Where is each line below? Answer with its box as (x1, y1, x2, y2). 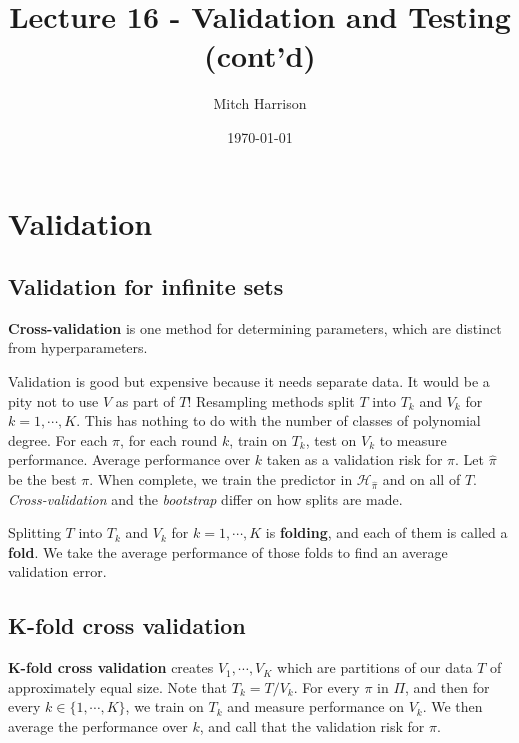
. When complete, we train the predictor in (89, 469, 353, 490)
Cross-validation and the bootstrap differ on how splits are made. (8, 488, 403, 509)
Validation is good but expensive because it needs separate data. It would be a (8, 371, 490, 392)
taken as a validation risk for (266, 449, 443, 470)
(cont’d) (204, 35, 316, 76)
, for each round (120, 429, 218, 450)
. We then (422, 696, 483, 717)
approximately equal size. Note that (8, 676, 228, 697)
